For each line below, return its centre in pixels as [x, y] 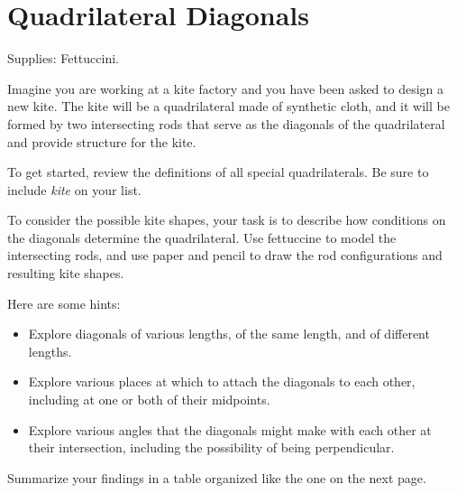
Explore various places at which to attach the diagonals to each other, [222, 381]
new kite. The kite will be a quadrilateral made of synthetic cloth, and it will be [228, 106]
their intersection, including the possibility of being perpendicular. [211, 447]
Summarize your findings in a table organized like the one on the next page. [217, 477]
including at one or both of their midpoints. [149, 400]
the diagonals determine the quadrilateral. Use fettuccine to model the [202, 237]
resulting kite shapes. [66, 273]
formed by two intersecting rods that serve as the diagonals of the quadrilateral [226, 123]
